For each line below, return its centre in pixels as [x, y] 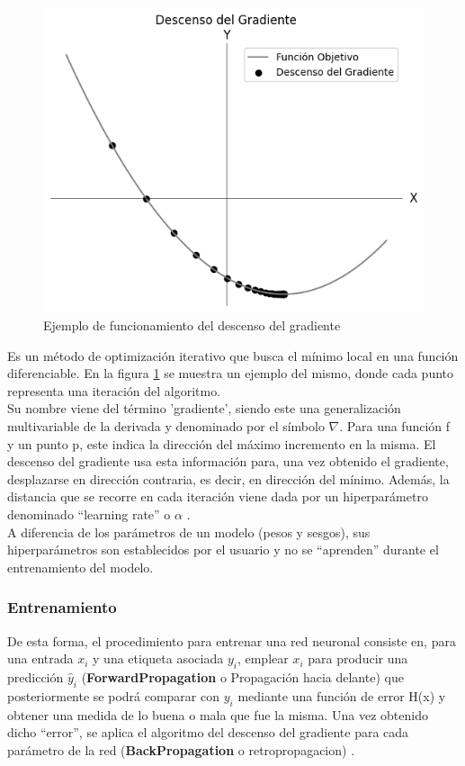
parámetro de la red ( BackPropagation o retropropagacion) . [181, 749]
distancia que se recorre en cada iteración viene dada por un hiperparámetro [218, 496]
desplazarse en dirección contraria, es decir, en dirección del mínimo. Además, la [228, 478]
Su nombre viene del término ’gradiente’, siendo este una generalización [204, 408]
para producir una [358, 658]
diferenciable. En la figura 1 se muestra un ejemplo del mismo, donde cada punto [231, 373]
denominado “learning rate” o [89, 514]
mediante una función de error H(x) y [342, 695]
